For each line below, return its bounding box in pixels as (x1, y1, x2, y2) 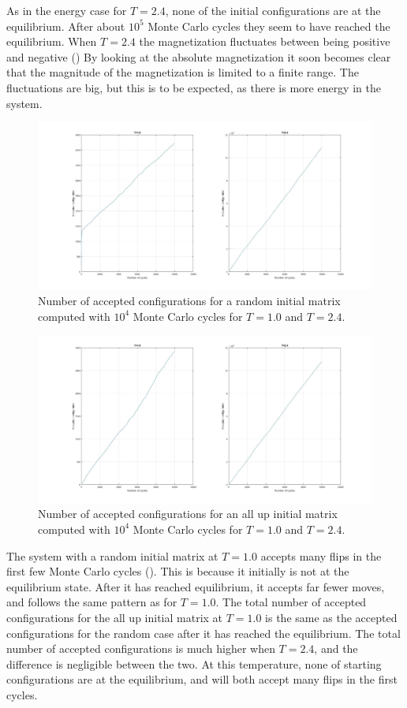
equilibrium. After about (6, 17, 125, 34)
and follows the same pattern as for (6, 594, 177, 610)
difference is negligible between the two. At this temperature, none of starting (6, 655, 382, 672)
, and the (314, 640, 358, 657)
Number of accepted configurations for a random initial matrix (38, 293, 341, 309)
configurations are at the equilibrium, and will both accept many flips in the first (6, 671, 398, 688)
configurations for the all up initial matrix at (6, 609, 223, 625)
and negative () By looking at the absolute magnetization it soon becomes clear (6, 48, 391, 65)
